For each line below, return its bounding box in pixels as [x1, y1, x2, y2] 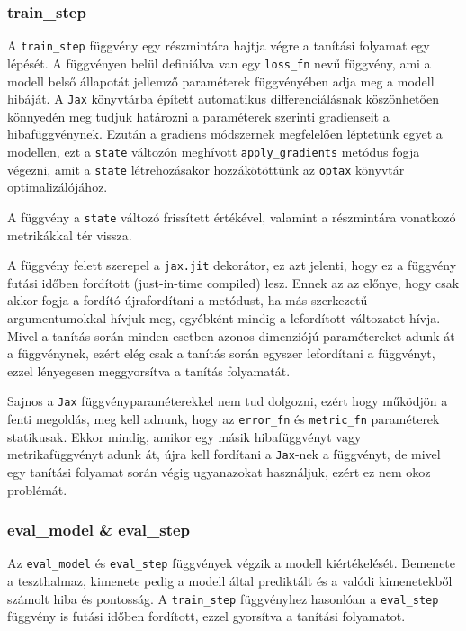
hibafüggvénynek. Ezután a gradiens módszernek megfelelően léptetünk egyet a [7, 124, 443, 143]
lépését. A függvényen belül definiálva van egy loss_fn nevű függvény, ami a [7, 53, 431, 72]
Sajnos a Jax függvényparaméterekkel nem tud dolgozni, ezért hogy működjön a [7, 392, 448, 410]
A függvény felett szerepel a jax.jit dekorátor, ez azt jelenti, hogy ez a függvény [7, 256, 457, 275]
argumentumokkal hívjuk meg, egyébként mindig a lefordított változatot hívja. [7, 308, 441, 327]
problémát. [7, 480, 67, 499]
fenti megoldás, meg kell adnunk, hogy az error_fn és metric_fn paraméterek [7, 410, 440, 428]
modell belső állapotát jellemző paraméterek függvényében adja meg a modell [7, 71, 435, 90]
